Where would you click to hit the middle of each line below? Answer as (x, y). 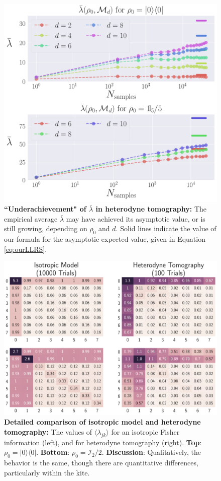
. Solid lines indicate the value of (166, 228)
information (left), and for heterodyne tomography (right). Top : (103, 442)
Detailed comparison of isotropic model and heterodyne (102, 422)
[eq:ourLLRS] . (26, 249)
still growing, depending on (46, 228)
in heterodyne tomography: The (151, 209)
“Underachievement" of (45, 209)
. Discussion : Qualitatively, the (151, 452)
